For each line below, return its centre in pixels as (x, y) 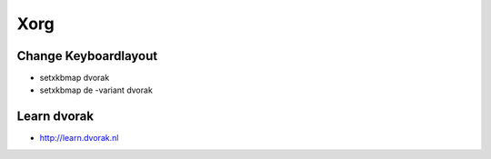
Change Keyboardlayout (87, 56)
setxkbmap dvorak (75, 78)
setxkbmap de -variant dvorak (96, 90)
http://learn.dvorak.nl (79, 138)
